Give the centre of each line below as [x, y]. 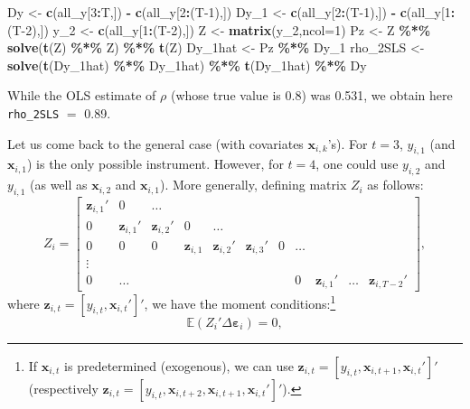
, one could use [357, 164]
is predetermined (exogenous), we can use [179, 365]
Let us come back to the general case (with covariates [155, 143]
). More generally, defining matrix [254, 185]
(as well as [59, 185]
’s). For [348, 143]
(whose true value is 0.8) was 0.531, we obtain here [311, 95]
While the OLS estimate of [82, 95]
